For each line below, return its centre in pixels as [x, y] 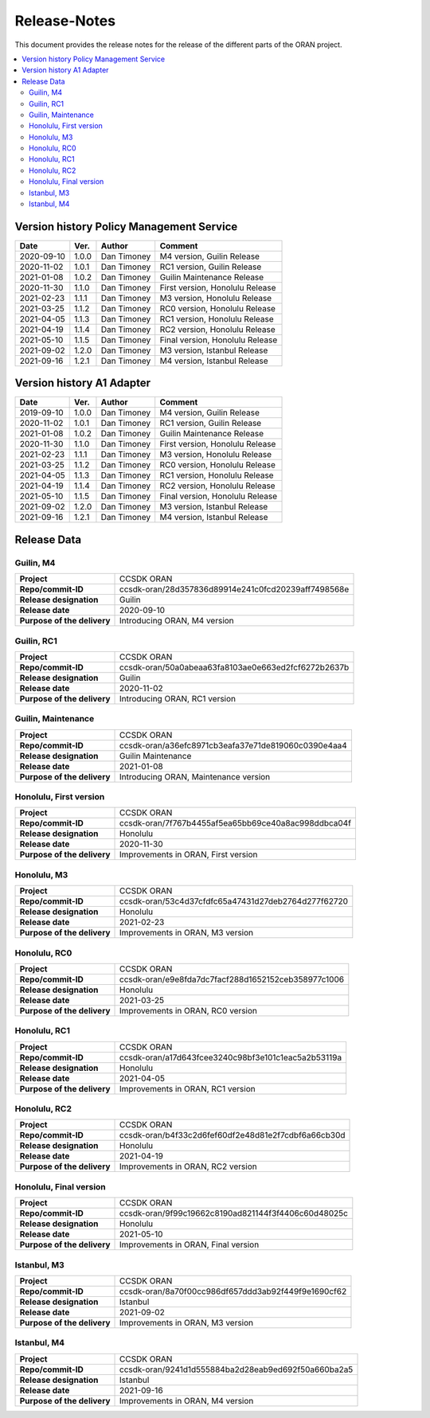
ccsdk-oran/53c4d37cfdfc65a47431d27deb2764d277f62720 [234, 901]
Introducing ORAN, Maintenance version [195, 776]
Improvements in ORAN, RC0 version [189, 1010]
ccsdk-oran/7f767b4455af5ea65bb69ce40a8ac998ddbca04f [236, 823]
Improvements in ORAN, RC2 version [189, 1166]
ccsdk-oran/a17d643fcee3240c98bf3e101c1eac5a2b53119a [231, 1057]
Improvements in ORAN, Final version [190, 1244]
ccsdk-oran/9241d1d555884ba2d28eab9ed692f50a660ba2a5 [236, 1369]
